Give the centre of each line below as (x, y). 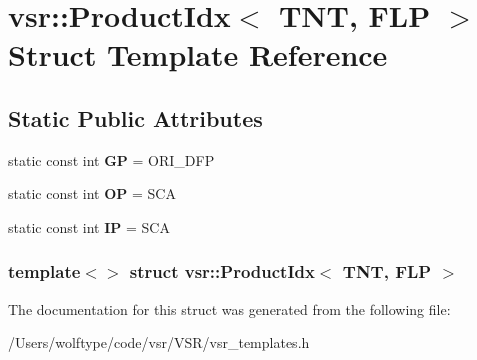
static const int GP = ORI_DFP (111, 159)
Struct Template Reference (198, 54)
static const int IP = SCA (89, 226)
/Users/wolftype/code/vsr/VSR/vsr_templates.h (159, 342)
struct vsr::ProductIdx (222, 271)
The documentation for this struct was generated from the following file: (229, 308)
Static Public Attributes (135, 117)
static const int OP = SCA (92, 193)
